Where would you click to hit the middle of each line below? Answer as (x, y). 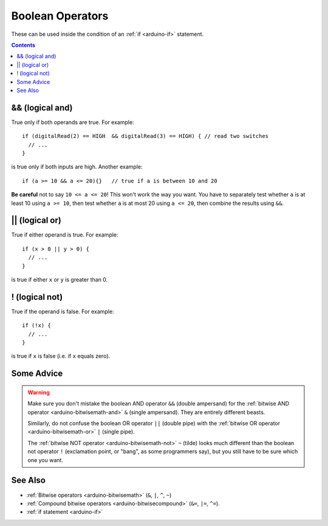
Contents (23, 45)
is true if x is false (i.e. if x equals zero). (61, 356)
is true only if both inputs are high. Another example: (77, 167)
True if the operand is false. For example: (63, 311)
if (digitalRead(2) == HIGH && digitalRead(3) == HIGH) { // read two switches (145, 136)
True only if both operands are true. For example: (73, 122)
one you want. (46, 460)
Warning (39, 392)
